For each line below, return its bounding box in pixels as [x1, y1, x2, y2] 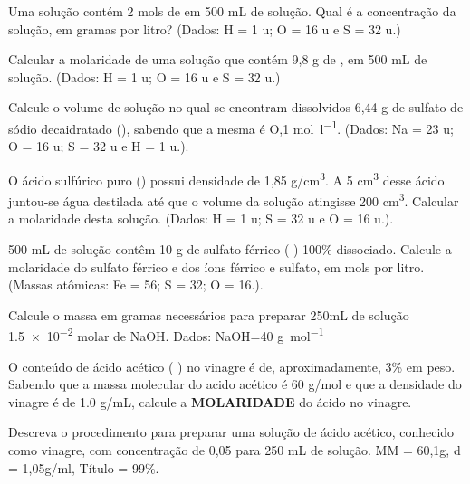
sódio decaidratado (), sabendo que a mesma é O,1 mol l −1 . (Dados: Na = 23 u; [8, 116, 454, 138]
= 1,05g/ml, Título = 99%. [8, 458, 159, 477]
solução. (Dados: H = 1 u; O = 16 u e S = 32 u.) [8, 67, 281, 86]
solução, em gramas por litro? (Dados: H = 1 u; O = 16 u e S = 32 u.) [8, 19, 401, 38]
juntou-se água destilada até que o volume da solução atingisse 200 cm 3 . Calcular [8, 189, 459, 210]
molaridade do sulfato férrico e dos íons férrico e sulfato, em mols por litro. [8, 257, 425, 276]
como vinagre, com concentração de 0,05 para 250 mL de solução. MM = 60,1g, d [8, 440, 461, 459]
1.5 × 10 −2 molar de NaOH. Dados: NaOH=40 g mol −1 [8, 324, 324, 345]
